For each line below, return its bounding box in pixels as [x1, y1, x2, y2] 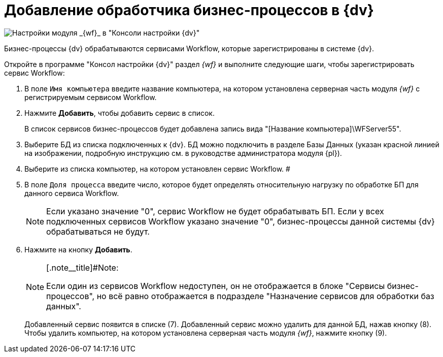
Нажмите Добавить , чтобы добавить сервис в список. [24, 108, 215, 117]
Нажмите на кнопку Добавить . [24, 245, 132, 254]
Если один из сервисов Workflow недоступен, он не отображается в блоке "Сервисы [46, 280, 385, 291]
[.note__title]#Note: [46, 262, 119, 273]
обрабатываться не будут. [46, 226, 150, 237]
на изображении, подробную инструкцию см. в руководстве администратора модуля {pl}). [24, 148, 342, 157]
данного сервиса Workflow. [24, 188, 119, 198]
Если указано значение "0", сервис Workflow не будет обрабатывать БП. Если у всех [46, 206, 384, 216]
